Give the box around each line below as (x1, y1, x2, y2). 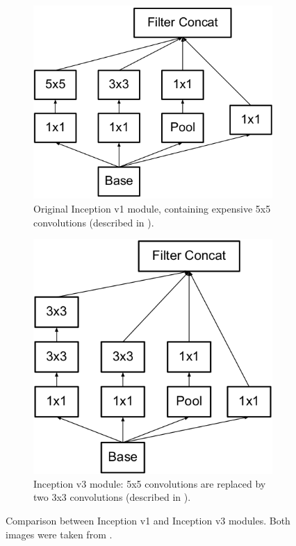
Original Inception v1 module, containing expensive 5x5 (33, 201, 271, 215)
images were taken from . (6, 527, 113, 541)
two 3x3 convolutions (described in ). (33, 490, 191, 504)
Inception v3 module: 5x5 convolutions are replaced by (33, 476, 266, 490)
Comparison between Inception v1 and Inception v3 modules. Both (6, 513, 290, 528)
